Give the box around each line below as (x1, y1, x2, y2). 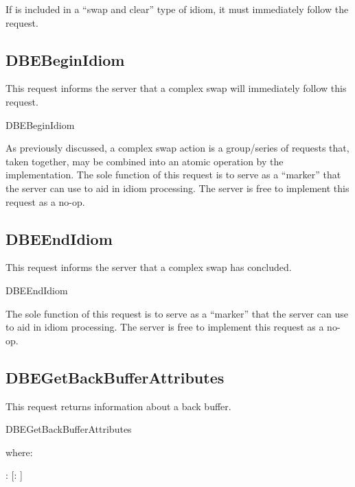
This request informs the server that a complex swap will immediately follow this (5, 81, 347, 95)
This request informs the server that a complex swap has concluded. (5, 260, 292, 274)
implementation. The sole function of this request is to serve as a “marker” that (5, 167, 341, 182)
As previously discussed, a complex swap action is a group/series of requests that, (5, 141, 350, 155)
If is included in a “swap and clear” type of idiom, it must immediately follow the (5, 2, 349, 16)
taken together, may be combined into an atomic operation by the (5, 154, 284, 168)
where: (5, 444, 33, 459)
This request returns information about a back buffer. (5, 399, 231, 413)
